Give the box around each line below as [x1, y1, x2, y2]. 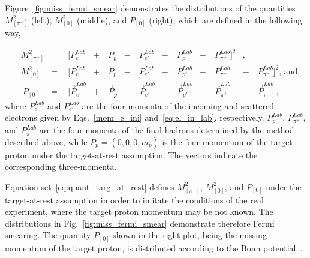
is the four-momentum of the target [162, 135, 293, 148]
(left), [31, 13, 52, 26]
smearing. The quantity [5, 229, 91, 241]
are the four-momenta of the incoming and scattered [82, 99, 274, 112]
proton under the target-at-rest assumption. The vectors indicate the [5, 148, 258, 161]
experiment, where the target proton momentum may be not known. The [5, 205, 273, 218]
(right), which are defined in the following [149, 13, 302, 26]
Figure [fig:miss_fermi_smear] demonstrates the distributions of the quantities [5, 2, 296, 14]
